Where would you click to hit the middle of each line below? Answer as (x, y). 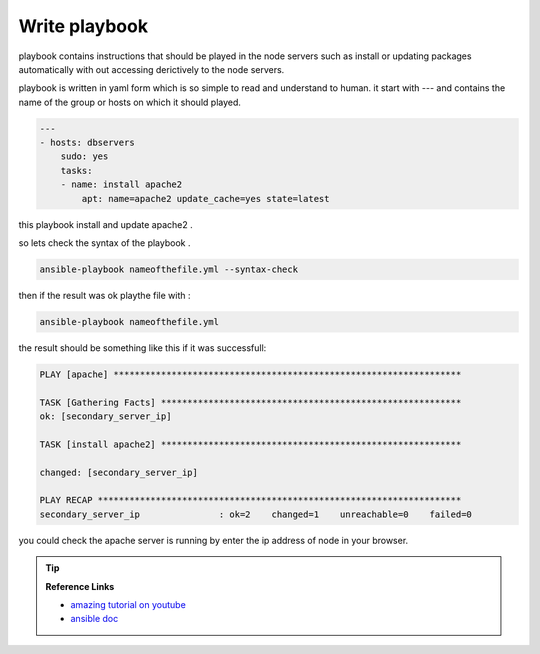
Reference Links (80, 586)
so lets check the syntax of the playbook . (104, 243)
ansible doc (94, 619)
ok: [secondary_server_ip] (105, 416)
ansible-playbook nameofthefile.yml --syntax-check (169, 269)
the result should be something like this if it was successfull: (142, 347)
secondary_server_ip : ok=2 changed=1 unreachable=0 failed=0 (255, 514)
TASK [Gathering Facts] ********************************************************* (250, 402)
